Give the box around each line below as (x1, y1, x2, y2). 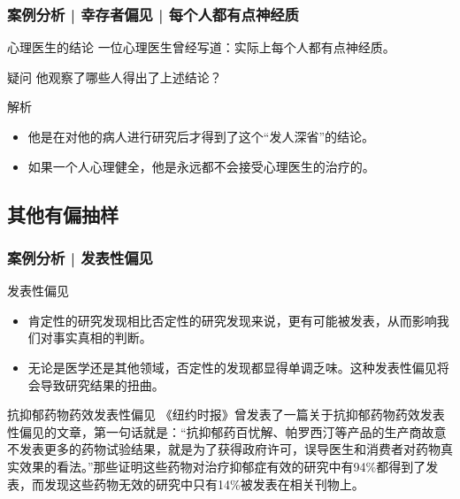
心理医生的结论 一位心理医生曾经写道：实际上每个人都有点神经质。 (7, 38, 395, 57)
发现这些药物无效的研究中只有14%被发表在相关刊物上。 (43, 474, 364, 493)
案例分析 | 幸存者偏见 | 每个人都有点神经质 (7, 3, 299, 25)
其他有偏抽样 (7, 200, 119, 227)
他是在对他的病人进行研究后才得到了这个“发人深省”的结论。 (27, 127, 375, 145)
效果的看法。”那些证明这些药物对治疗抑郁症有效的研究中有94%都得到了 (19, 457, 426, 475)
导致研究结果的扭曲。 (40, 375, 165, 394)
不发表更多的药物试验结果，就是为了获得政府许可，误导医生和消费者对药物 (7, 440, 441, 458)
